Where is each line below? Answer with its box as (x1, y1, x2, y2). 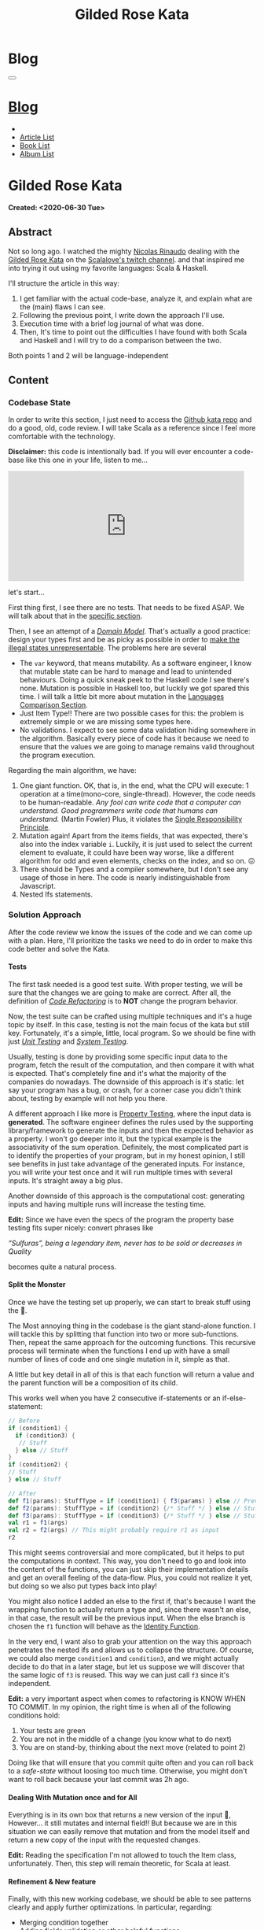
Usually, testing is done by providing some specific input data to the (8, 1052, 228, 1061)
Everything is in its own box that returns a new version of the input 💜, (8, 1810, 232, 1820)
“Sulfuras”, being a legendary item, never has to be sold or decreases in (8, 1238, 243, 1248)
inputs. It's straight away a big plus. (8, 1175, 123, 1185)
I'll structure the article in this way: (8, 278, 120, 288)
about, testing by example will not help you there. (8, 1093, 167, 1103)
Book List (19, 140, 50, 150)
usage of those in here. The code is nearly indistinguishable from (19, 873, 230, 882)
